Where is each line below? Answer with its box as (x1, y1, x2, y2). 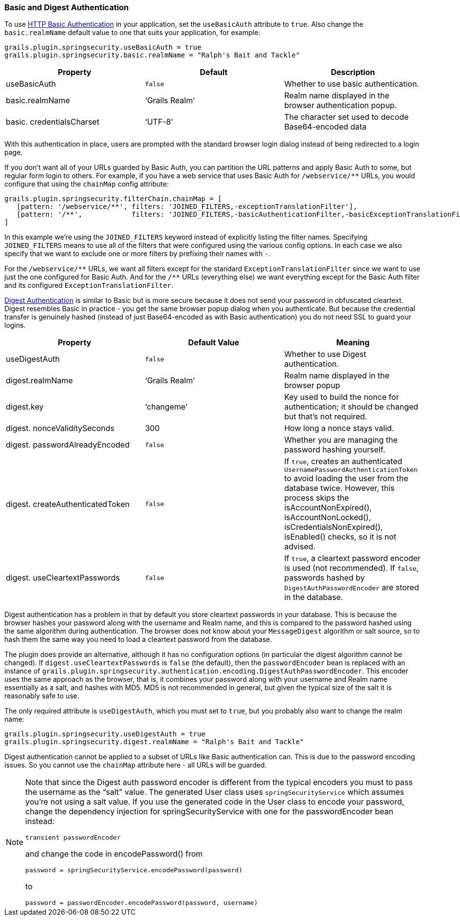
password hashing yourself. (284, 445, 386, 455)
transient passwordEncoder (25, 834, 121, 842)
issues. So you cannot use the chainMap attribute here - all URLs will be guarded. (4, 761, 267, 770)
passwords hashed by (284, 573, 365, 583)
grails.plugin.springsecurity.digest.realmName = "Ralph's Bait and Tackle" (4, 738, 304, 746)
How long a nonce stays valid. (284, 423, 394, 433)
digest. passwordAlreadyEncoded (6, 440, 130, 450)
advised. (284, 542, 315, 552)
